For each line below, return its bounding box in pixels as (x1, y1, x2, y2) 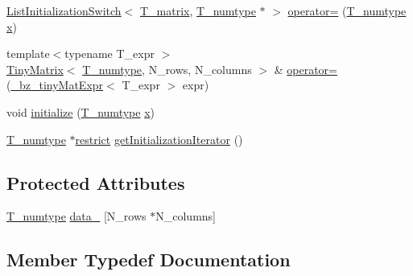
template (6, 45, 50, 62)
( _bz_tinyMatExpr (6, 76, 104, 93)
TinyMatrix (6, 60, 64, 77)
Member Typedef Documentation (6, 247, 291, 272)
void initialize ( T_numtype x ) (6, 103, 155, 120)
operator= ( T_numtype (287, 2, 407, 19)
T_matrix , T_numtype (139, 2, 256, 19)
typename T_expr (64, 45, 155, 62)
